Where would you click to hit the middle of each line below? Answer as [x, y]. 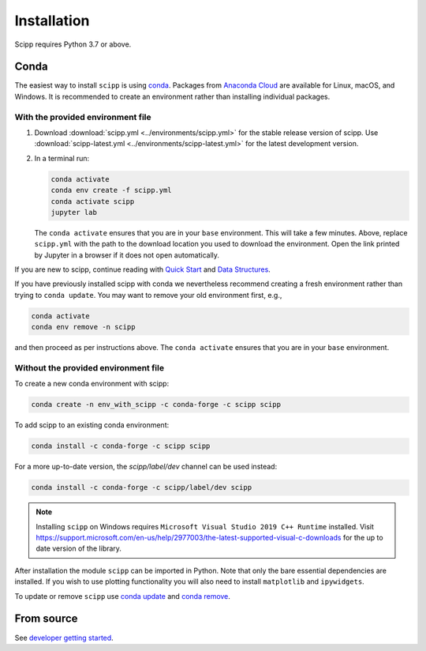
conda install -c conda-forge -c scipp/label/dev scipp [142, 487]
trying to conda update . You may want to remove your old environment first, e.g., [148, 295]
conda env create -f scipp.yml [112, 190]
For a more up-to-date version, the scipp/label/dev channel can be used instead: [146, 467]
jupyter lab [74, 212]
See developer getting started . [64, 638]
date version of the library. [79, 548]
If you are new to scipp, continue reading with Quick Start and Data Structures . [143, 269]
